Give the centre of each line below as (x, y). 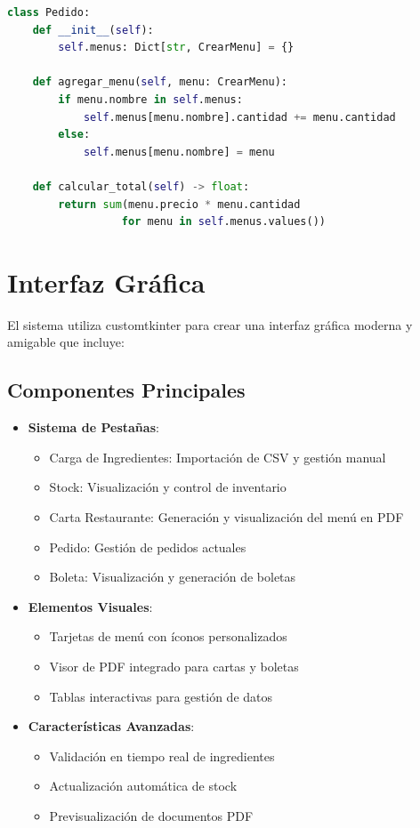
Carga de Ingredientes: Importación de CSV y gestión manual (218, 457)
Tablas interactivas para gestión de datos (161, 696)
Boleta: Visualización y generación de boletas (173, 577)
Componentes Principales (126, 390)
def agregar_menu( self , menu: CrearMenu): (160, 82)
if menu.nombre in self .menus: (150, 99)
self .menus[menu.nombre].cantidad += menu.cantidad (239, 117)
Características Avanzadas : (111, 726)
